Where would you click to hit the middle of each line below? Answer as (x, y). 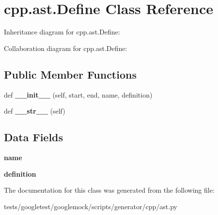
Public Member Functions (70, 74)
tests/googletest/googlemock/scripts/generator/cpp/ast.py (91, 206)
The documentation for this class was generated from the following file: (109, 190)
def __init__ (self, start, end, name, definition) (78, 94)
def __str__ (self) (35, 111)
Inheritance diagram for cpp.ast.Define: (62, 32)
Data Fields (34, 137)
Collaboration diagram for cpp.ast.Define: (66, 48)
